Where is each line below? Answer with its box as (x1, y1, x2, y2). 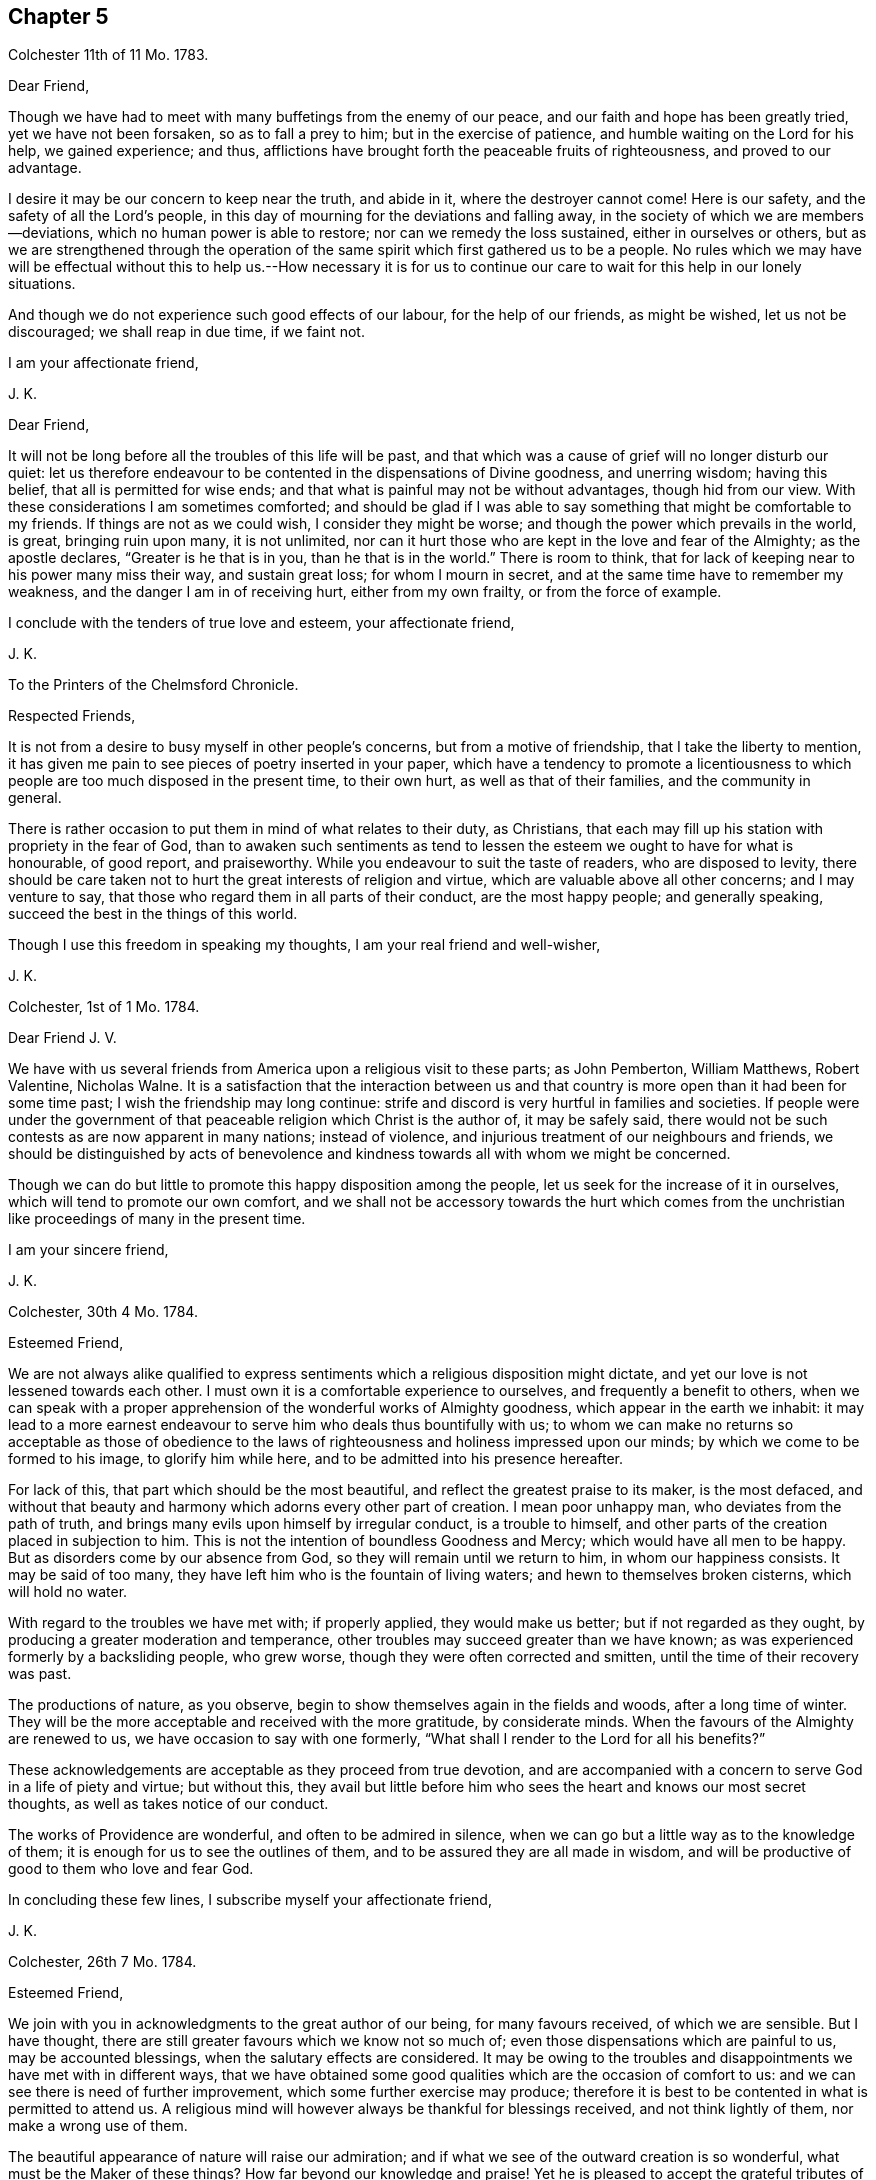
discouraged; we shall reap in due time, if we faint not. (8, 323, 365, 341)
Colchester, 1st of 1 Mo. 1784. (8, 998, 200, 1016)
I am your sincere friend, (8, 1241, 169, 1259)
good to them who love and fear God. (8, 1860, 254, 1878)
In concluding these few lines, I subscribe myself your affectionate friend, (8, 1891, 492, 1909)
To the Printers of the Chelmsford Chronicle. (8, 676, 299, 694)
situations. (8, 275, 76, 293)
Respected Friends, (8, 707, 136, 725)
